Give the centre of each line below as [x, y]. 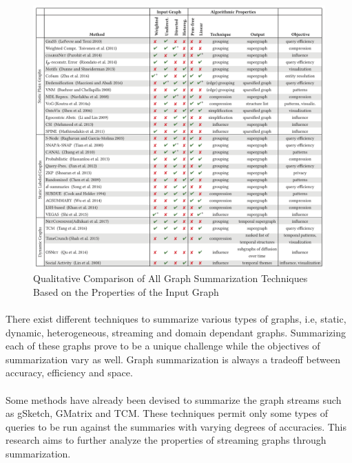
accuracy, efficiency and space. [69, 373]
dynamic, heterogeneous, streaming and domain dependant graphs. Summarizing [176, 332]
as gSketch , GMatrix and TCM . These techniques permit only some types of [167, 413]
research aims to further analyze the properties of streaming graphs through [166, 440]
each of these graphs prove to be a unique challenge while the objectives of [163, 346]
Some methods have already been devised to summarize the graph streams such [174, 399]
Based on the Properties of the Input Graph [126, 291]
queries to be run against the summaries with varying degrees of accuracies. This [176, 426]
